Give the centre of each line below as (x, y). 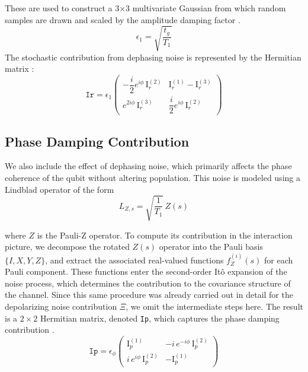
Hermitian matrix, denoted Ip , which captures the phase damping (160, 318)
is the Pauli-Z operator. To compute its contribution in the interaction (165, 235)
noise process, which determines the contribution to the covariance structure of (148, 283)
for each (279, 260)
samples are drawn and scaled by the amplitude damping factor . (123, 19)
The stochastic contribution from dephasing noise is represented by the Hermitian (153, 57)
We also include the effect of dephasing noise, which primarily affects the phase (148, 166)
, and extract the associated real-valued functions (134, 260)
